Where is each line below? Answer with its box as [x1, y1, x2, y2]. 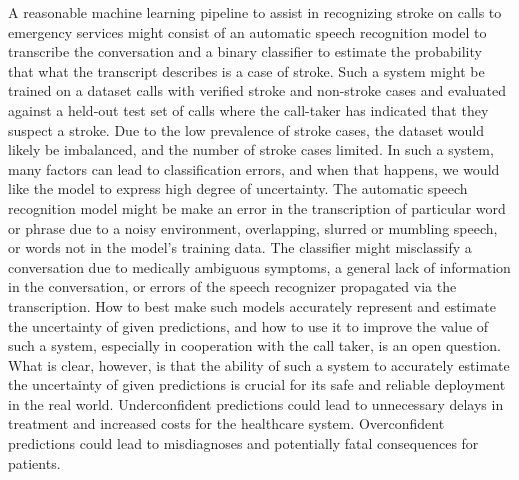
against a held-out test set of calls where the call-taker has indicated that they [8, 99, 489, 120]
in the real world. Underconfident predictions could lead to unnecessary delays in [8, 393, 504, 414]
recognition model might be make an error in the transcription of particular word [8, 197, 506, 218]
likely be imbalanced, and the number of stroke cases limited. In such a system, [8, 139, 494, 160]
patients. [8, 452, 61, 473]
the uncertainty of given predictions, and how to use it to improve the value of [8, 315, 489, 336]
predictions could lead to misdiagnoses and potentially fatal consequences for [8, 433, 479, 454]
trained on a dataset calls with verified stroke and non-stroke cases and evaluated [8, 80, 506, 101]
